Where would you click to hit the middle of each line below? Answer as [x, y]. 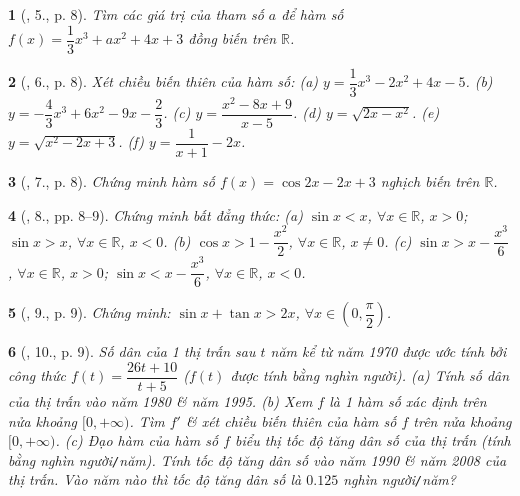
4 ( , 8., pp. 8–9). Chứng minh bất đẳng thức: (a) [155, 214]
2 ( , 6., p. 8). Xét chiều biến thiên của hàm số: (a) [163, 81]
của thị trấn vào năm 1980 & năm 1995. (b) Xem [160, 401]
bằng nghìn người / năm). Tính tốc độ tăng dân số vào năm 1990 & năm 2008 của [257, 459]
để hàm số [312, 14]
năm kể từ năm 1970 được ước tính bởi [388, 351]
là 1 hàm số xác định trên [408, 401]
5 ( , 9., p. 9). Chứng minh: [89, 312]
